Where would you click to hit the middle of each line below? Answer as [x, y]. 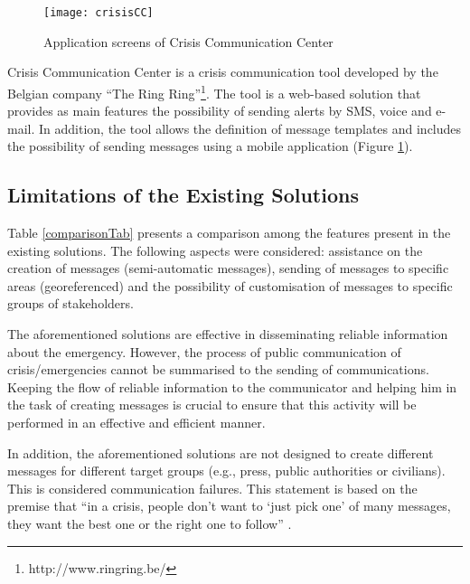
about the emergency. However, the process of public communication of [204, 351]
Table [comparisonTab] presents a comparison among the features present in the [229, 233]
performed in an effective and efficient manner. [136, 423]
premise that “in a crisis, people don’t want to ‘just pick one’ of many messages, [229, 506]
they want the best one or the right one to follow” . [150, 523]
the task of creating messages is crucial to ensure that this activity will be [212, 405]
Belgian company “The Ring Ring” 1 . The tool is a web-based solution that [214, 91]
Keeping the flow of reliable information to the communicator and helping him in [232, 386]
